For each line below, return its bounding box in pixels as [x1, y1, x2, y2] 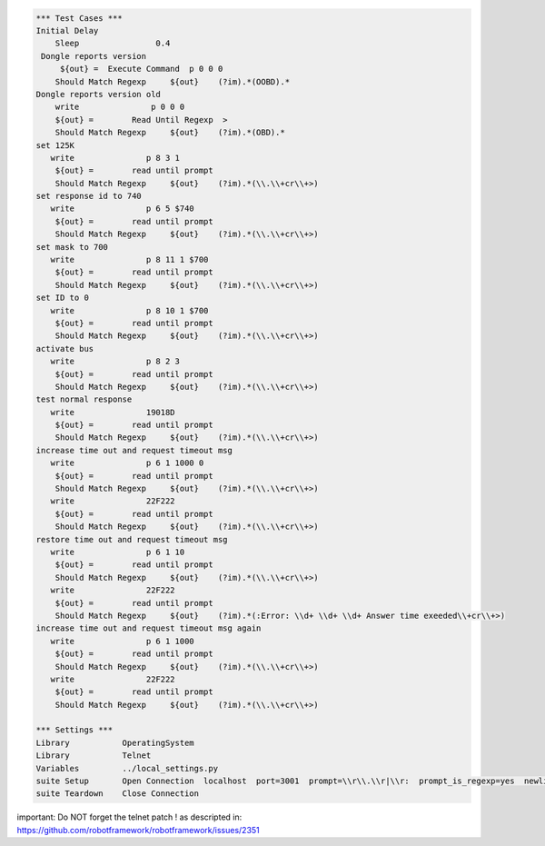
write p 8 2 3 [50, 356, 181, 367]
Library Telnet [35, 751, 152, 761]
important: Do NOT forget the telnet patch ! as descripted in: [16, 811, 243, 822]
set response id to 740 [35, 191, 143, 202]
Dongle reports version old [35, 89, 161, 99]
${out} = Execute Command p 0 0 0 [59, 64, 223, 75]
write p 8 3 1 [50, 153, 181, 163]
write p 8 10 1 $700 [50, 305, 209, 315]
